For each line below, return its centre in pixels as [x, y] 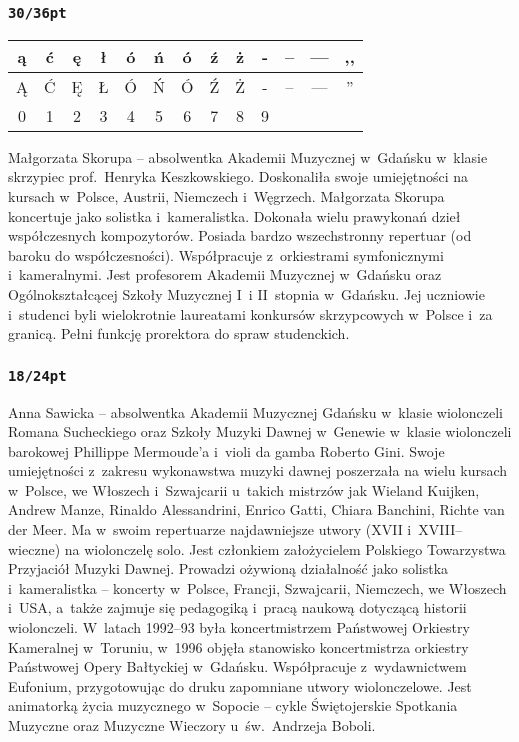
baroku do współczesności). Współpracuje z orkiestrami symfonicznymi [226, 254]
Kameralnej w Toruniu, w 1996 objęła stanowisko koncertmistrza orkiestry [238, 646]
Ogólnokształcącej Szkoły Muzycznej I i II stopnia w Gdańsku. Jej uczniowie [246, 293]
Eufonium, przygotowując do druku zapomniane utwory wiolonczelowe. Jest [240, 685]
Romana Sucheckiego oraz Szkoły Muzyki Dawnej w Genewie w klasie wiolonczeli [260, 431]
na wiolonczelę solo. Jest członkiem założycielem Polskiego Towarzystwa [285, 548]
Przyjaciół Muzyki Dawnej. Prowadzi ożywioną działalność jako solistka [228, 568]
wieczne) [34, 548]
